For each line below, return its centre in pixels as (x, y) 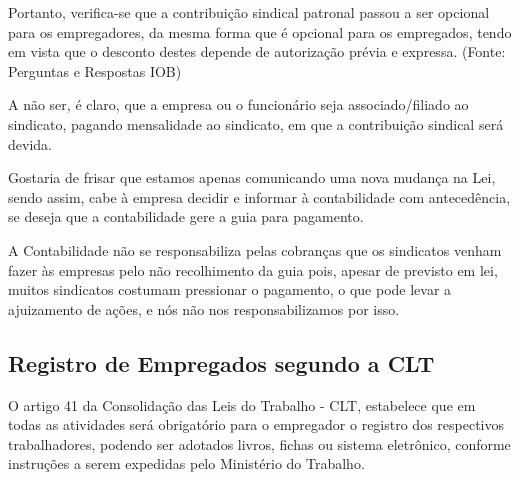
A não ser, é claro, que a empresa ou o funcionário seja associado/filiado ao (238, 104)
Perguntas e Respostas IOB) (95, 70)
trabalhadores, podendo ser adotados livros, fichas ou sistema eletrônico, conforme (259, 443)
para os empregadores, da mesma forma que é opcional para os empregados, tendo (260, 31)
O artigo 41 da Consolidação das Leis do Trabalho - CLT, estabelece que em (242, 404)
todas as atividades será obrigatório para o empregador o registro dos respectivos (256, 424)
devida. (30, 143)
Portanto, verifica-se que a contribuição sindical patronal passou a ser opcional (249, 12)
